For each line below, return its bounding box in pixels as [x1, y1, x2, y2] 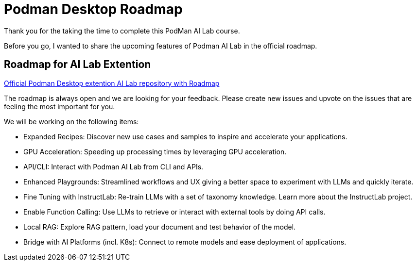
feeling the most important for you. [4, 102, 115, 111]
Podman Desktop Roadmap [4, 1, 183, 17]
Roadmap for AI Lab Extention [4, 58, 151, 71]
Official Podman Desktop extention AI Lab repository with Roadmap [4, 79, 220, 87]
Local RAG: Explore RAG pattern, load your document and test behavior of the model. [23, 222, 296, 231]
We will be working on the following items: [4, 117, 139, 126]
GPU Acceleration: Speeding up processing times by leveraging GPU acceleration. [23, 147, 287, 156]
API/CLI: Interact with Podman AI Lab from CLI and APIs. [23, 162, 204, 171]
